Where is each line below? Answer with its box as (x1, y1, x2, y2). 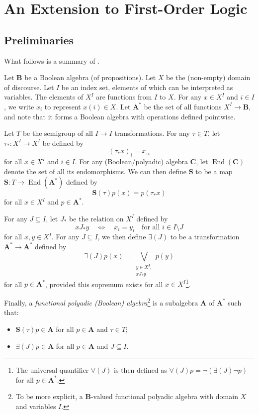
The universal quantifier (15, 365, 89, 375)
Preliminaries (4, 32, 74, 47)
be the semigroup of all (22, 128, 93, 138)
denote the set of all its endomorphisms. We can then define (4, 166, 187, 176)
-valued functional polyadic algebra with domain (90, 391, 238, 402)
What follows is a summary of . (4, 55, 99, 66)
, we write (4, 101, 34, 111)
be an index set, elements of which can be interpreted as (61, 82, 233, 92)
